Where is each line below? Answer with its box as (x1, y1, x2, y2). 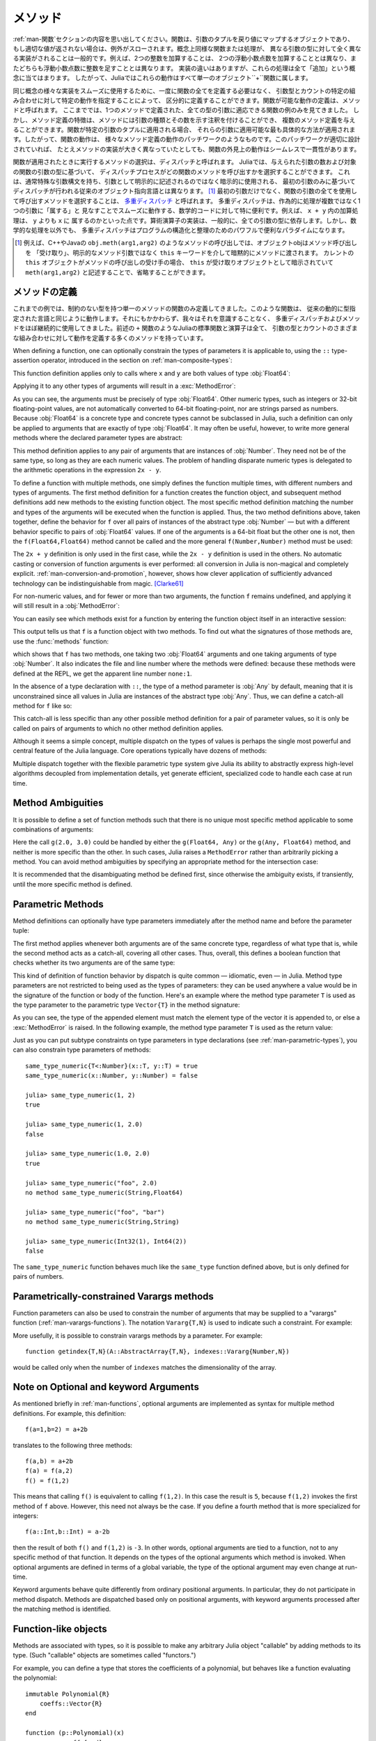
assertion (13, 356, 40, 365)
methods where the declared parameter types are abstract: (13, 434, 183, 442)
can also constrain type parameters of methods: (13, 1045, 151, 1054)
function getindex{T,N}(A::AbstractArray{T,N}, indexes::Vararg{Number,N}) (25, 1348, 290, 1356)
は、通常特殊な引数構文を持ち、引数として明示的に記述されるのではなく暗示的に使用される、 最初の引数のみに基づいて (13, 178, 357, 186)
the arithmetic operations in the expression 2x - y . (13, 466, 162, 474)
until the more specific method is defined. (13, 880, 132, 888)
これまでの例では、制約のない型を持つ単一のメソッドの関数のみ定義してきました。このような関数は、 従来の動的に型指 (13, 304, 357, 313)
